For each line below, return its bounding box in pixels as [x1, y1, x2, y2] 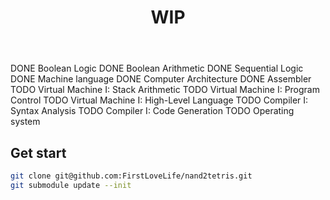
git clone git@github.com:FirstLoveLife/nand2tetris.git [10, 171, 253, 181]
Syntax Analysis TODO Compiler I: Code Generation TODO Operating [10, 105, 295, 117]
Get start [10, 144, 67, 161]
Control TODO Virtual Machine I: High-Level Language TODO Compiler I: [10, 94, 309, 106]
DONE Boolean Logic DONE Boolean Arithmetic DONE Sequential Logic [10, 62, 304, 75]
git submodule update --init [10, 180, 132, 190]
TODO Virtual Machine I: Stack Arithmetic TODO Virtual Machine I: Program [10, 84, 320, 96]
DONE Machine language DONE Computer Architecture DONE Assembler [10, 73, 312, 85]
